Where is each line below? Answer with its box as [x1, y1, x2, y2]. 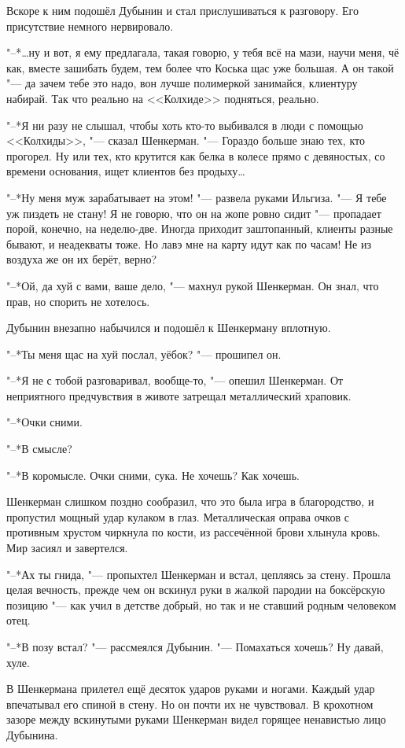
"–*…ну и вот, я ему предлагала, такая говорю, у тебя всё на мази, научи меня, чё [6, 44, 399, 61]
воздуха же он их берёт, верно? [6, 251, 157, 267]
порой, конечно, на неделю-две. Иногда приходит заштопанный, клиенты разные [6, 220, 393, 237]
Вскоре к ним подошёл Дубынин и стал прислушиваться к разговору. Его [6, 2, 359, 18]
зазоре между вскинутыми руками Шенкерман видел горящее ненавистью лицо [6, 711, 386, 728]
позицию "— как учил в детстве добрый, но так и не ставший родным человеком [6, 596, 396, 613]
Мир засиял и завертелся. [6, 540, 128, 556]
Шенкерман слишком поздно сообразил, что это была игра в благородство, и [6, 493, 374, 510]
